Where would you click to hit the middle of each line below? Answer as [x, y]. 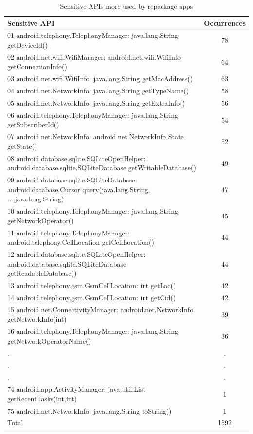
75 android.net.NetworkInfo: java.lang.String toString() [90, 410]
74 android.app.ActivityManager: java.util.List [76, 389]
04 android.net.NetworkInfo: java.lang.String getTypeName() [98, 91]
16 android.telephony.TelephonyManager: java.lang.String [93, 331]
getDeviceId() [28, 45]
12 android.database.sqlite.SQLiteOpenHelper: [76, 254]
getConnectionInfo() [37, 66]
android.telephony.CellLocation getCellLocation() [81, 242]
